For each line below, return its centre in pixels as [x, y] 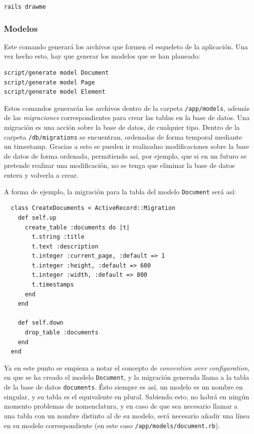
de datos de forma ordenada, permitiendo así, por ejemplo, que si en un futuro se [125, 155]
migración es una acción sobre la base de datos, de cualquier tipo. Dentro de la [122, 127]
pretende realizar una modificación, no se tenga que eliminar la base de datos [119, 165]
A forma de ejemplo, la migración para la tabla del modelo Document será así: [120, 191]
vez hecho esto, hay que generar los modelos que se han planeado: [102, 56]
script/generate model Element [55, 92]
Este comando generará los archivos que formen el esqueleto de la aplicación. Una [126, 46]
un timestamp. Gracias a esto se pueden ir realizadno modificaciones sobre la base [127, 146]
